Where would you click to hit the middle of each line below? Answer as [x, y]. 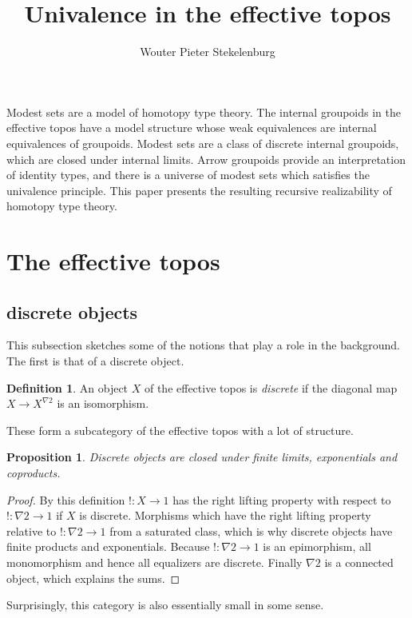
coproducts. [34, 473]
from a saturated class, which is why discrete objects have [251, 530]
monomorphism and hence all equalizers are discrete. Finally [154, 562]
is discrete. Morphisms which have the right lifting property [225, 515]
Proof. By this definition [66, 499]
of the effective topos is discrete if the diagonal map [271, 387]
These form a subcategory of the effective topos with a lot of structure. [180, 430]
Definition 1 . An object [67, 387]
